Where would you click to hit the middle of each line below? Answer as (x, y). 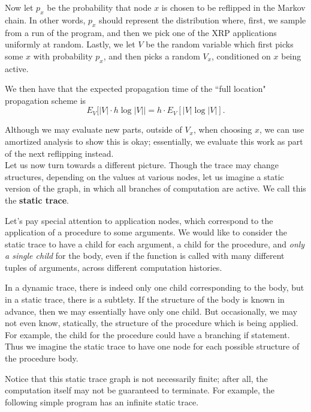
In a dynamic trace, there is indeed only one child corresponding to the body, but (155, 287)
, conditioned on (241, 56)
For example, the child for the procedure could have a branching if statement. (147, 334)
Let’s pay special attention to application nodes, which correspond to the (139, 220)
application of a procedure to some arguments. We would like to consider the (146, 232)
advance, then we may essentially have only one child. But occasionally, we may (151, 311)
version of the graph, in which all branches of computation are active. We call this (155, 188)
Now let (19, 7)
